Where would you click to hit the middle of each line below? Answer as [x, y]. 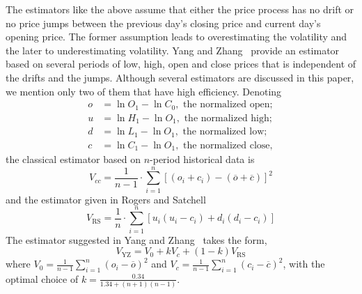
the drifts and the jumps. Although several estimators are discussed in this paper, [180, 77]
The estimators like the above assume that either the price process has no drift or [180, 9]
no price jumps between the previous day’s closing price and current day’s [163, 23]
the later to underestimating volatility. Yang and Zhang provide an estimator [173, 50]
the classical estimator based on [73, 159]
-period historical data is [202, 159]
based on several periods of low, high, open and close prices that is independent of [181, 64]
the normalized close [227, 145]
